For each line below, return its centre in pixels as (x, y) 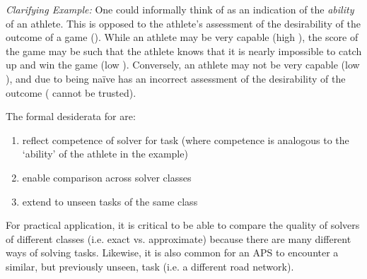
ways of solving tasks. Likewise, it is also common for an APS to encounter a (172, 253)
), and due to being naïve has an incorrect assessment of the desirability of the (176, 78)
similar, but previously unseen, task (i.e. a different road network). (150, 266)
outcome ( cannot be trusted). (71, 92)
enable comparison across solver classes (107, 177)
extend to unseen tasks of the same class (110, 201)
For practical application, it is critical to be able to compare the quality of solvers (183, 225)
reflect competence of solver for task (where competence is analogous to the (186, 139)
